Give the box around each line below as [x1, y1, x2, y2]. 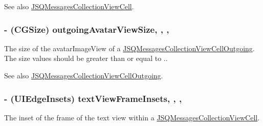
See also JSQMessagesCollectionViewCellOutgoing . [4, 70, 163, 80]
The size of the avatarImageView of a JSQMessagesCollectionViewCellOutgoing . [4, 43, 255, 53]
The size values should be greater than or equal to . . [4, 53, 168, 64]
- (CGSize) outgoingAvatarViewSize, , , [4, 23, 169, 35]
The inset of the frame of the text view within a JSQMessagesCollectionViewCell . [4, 112, 260, 122]
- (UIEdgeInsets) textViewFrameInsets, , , [4, 92, 182, 104]
